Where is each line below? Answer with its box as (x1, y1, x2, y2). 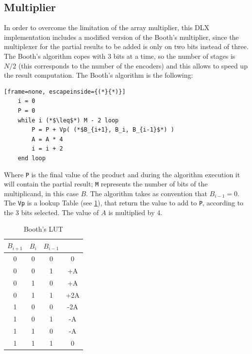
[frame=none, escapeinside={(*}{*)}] (4, 88, 126, 95)
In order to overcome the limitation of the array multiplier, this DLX (4, 22, 210, 33)
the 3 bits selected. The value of (4, 207, 99, 218)
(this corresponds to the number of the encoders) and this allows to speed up (18, 60, 248, 70)
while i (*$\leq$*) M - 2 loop (17, 117, 119, 124)
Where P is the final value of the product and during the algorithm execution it (4, 169, 240, 179)
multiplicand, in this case (4, 188, 79, 198)
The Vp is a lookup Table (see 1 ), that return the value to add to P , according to (4, 198, 244, 208)
